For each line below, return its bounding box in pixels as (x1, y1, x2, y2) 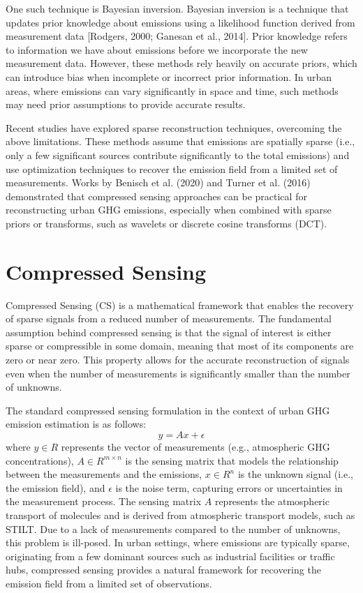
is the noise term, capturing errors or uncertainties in (115, 480, 343, 495)
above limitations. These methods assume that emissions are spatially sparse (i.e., (6, 134, 355, 149)
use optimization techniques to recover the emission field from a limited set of (6, 161, 338, 176)
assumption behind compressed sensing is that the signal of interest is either (6, 324, 332, 339)
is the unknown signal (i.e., (237, 467, 353, 481)
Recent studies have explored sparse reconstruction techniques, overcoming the (6, 120, 342, 135)
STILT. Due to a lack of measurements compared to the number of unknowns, (6, 521, 341, 536)
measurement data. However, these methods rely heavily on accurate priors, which (6, 56, 357, 70)
